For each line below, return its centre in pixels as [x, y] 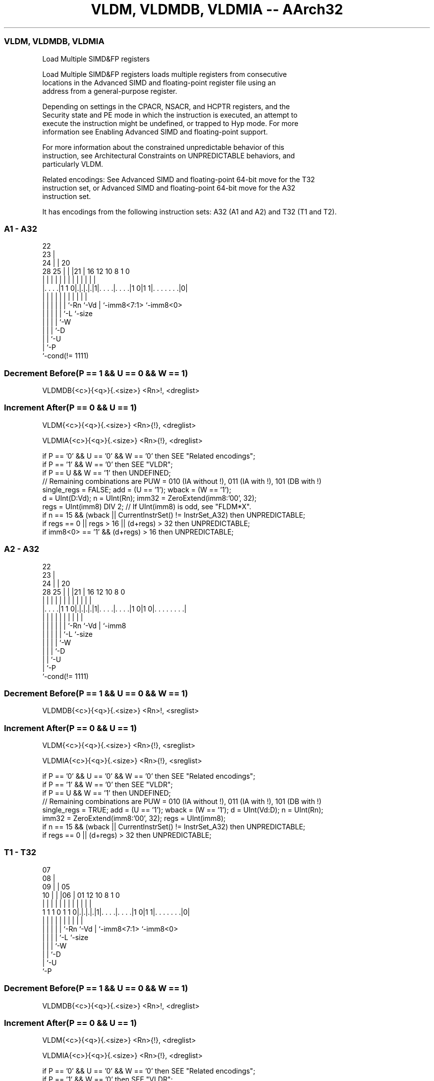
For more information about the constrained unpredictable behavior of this [163, 147]
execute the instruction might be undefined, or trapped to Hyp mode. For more [170, 123]
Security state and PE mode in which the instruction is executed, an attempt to [170, 115]
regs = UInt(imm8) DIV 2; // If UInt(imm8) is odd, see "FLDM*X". [147, 506]
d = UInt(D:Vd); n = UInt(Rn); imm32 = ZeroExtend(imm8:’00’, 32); [149, 498]
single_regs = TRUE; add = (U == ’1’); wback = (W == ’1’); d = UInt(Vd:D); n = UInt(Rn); [183, 810]
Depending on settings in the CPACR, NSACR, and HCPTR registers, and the [166, 106]
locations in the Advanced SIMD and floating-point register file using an [159, 82]
